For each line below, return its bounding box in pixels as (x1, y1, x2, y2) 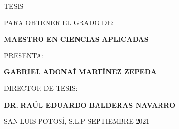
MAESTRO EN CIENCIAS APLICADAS (4, 34, 149, 44)
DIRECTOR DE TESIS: (4, 83, 78, 93)
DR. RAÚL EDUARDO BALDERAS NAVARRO (4, 99, 175, 109)
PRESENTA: (4, 50, 43, 60)
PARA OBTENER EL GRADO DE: (4, 17, 114, 27)
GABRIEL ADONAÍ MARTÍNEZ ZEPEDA (4, 66, 157, 77)
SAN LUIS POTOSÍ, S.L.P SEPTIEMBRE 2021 (4, 116, 150, 126)
